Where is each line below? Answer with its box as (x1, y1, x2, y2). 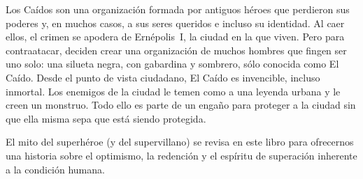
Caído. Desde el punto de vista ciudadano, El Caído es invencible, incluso (6, 70, 320, 84)
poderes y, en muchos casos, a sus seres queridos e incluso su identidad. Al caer (6, 15, 345, 30)
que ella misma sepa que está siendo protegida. (6, 111, 206, 125)
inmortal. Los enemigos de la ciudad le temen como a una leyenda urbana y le (6, 84, 341, 98)
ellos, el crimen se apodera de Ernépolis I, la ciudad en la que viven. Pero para (6, 29, 345, 44)
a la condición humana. (6, 162, 105, 176)
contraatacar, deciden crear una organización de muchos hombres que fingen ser (6, 42, 347, 57)
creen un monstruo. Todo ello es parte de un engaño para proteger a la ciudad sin (6, 98, 356, 112)
